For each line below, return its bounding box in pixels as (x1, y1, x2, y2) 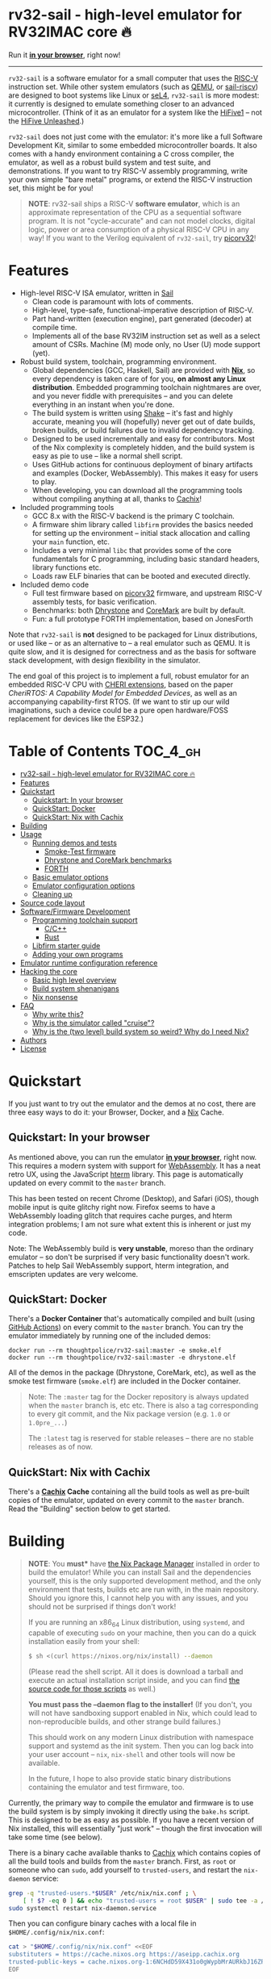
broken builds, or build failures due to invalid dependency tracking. (31, 425, 255, 435)
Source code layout (19, 897, 85, 907)
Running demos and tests (31, 838, 117, 847)
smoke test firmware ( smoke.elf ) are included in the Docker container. (8, 1376, 241, 1386)
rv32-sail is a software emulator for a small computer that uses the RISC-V (8, 73, 259, 82)
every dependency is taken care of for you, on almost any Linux (31, 374, 246, 383)
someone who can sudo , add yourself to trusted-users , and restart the (8, 1864, 243, 1874)
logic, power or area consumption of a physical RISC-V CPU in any (27, 224, 250, 234)
